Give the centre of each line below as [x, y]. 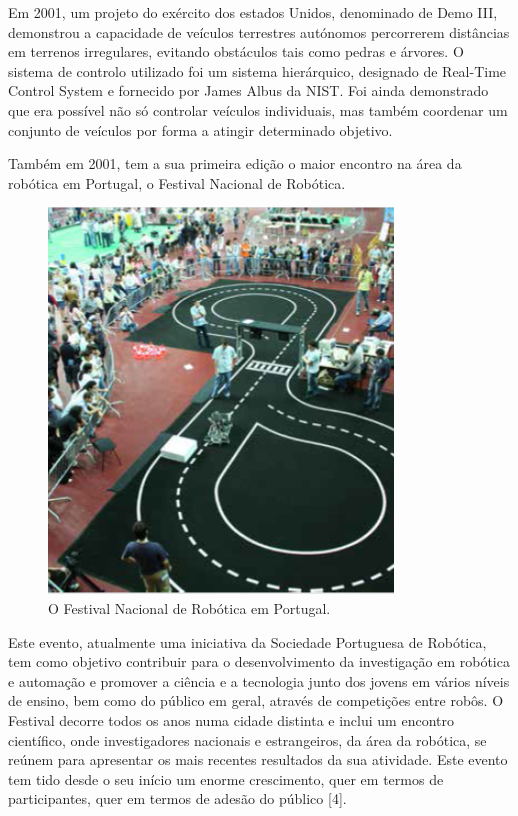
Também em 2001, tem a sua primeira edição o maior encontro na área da [235, 163]
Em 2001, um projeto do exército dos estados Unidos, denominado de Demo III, [253, 12]
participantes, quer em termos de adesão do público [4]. [177, 798]
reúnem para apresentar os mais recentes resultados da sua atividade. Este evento [258, 759]
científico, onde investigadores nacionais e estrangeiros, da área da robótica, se [247, 739]
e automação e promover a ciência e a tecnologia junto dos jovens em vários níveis [259, 680]
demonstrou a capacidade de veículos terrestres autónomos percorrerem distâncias [259, 31]
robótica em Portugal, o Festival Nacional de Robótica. [177, 182]
